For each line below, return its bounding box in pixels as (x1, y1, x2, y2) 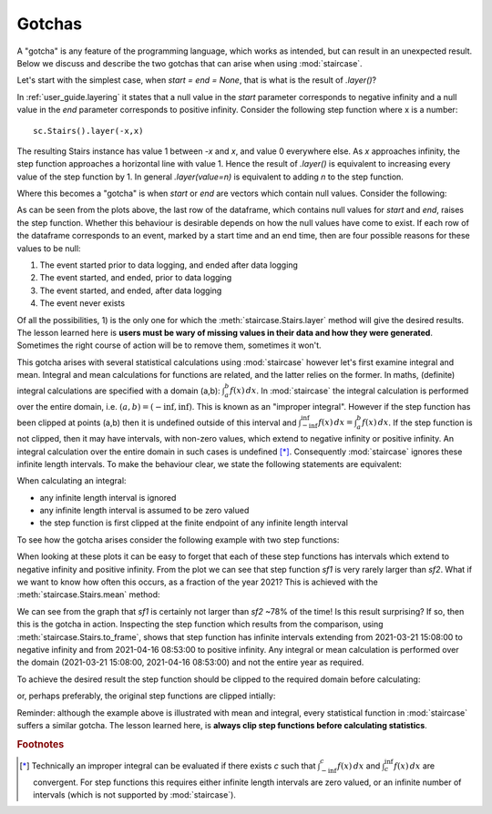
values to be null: (16, 242, 81, 254)
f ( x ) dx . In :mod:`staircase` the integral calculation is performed (229, 385, 469, 396)
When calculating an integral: (16, 475, 127, 486)
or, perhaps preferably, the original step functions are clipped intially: (16, 690, 276, 701)
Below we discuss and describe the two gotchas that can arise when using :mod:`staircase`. (16, 57, 364, 68)
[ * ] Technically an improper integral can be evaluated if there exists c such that (19, 760, 316, 771)
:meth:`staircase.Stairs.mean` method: (16, 589, 160, 600)
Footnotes (16, 738, 65, 750)
